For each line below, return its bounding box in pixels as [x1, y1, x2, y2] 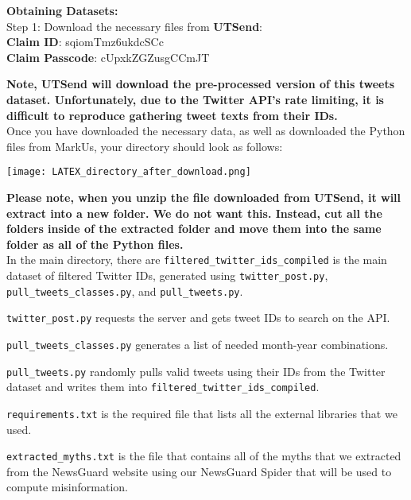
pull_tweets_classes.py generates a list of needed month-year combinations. [6, 336, 389, 352]
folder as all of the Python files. [6, 235, 184, 252]
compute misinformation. [6, 479, 128, 495]
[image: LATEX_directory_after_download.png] [6, 166, 251, 178]
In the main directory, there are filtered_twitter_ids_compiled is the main [6, 251, 387, 268]
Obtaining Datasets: [6, 2, 118, 18]
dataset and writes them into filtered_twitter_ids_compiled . [6, 378, 320, 395]
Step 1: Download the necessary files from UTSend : [6, 17, 262, 34]
